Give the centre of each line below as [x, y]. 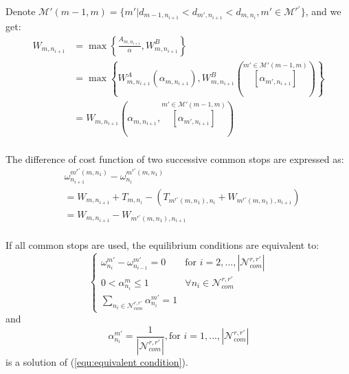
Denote [21, 11]
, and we [323, 11]
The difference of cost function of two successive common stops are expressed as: [175, 158]
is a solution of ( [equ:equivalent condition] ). [97, 361]
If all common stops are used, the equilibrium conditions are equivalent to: [162, 245]
